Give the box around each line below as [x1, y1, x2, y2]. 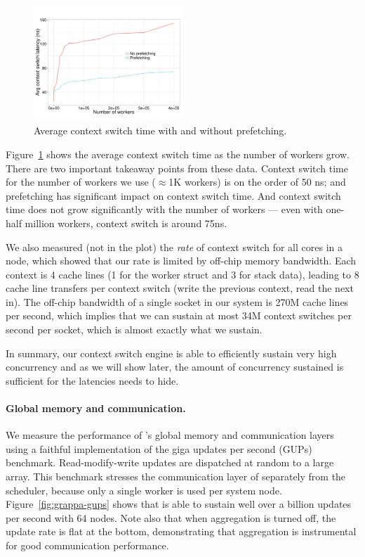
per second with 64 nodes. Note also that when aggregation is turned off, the [6, 510, 336, 525]
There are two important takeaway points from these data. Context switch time [6, 160, 348, 175]
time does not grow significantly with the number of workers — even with [6, 202, 323, 217]
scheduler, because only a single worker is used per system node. [6, 482, 282, 497]
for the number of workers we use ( [6, 174, 156, 189]
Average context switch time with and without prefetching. [34, 123, 287, 138]
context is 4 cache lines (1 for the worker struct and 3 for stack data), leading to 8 [6, 267, 359, 281]
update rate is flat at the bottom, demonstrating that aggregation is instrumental [6, 524, 357, 539]
